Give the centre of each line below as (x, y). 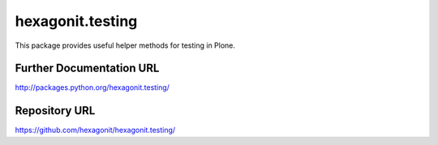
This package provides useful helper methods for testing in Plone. (125, 45)
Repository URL (55, 111)
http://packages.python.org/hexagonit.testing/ (92, 87)
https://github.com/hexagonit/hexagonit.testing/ (95, 130)
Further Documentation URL (87, 68)
